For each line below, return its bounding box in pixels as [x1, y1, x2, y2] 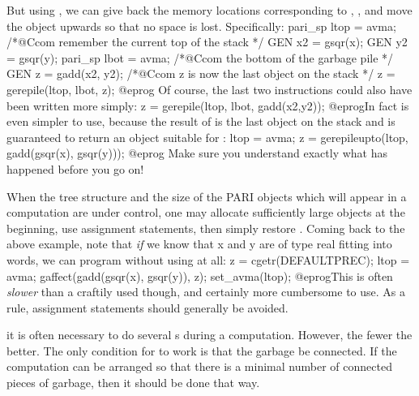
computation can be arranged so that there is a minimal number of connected [6, 358, 392, 375]
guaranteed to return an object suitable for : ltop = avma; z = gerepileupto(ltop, [6, 128, 408, 145]
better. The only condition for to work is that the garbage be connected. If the [6, 342, 397, 359]
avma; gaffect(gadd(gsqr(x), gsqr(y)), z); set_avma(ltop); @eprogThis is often [6, 267, 393, 284]
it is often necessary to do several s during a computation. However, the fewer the [6, 326, 413, 343]
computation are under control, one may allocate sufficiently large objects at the [6, 204, 405, 221]
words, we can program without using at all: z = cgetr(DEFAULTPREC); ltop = [6, 251, 410, 268]
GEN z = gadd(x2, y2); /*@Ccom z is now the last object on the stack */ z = [6, 65, 395, 82]
